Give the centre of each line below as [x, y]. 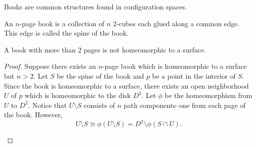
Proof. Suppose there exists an [50, 66]
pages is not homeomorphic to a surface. [145, 49]
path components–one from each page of [185, 105]
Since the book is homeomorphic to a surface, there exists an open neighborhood [127, 85]
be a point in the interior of [194, 75]
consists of [100, 105]
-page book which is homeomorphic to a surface [175, 66]
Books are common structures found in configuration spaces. [96, 6]
